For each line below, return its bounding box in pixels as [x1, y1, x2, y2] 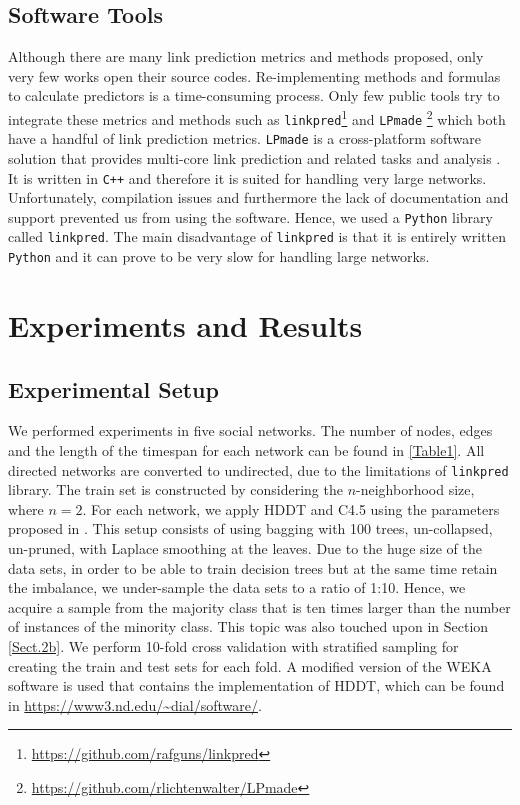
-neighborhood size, [356, 479, 475, 500]
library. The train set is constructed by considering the [8, 479, 343, 500]
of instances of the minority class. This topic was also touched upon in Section [8, 616, 489, 637]
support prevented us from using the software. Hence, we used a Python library [8, 206, 493, 227]
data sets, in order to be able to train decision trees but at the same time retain [8, 557, 498, 578]
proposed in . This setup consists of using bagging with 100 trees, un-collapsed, [8, 518, 493, 539]
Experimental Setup [8, 373, 219, 404]
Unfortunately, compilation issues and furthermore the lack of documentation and [8, 187, 509, 208]
